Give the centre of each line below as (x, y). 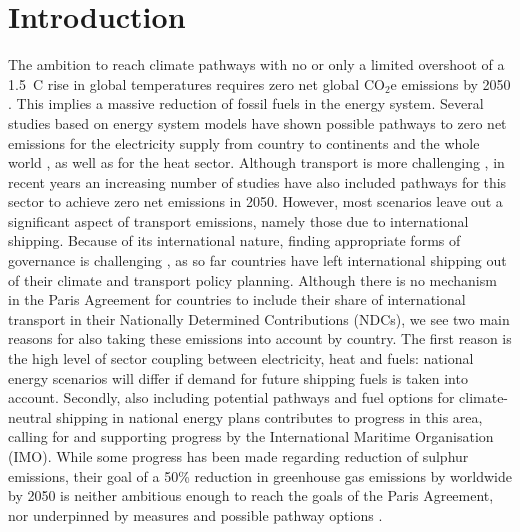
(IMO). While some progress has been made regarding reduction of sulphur (238, 456)
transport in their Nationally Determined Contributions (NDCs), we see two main (259, 318)
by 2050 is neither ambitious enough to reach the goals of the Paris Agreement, (251, 495)
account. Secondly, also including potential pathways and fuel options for (231, 397)
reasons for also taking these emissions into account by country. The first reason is (260, 338)
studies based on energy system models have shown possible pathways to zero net (257, 122)
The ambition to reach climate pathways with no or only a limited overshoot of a (256, 64)
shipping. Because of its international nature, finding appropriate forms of (234, 240)
